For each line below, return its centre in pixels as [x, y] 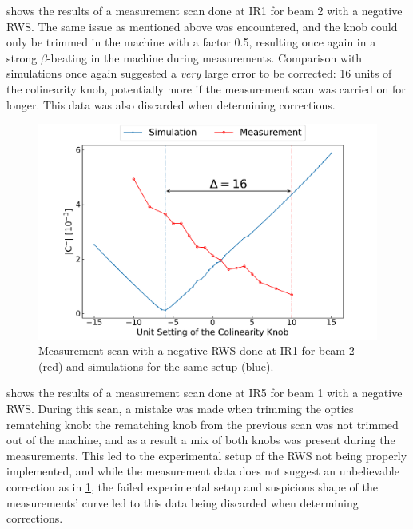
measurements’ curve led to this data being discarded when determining [183, 502]
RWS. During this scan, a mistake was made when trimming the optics [180, 409]
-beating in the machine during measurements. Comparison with [205, 57]
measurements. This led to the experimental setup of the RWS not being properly [207, 455]
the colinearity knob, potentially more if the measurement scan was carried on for [206, 88]
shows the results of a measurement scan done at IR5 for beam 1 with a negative [205, 393]
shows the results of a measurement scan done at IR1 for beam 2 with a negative [205, 10]
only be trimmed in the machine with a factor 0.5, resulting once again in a [191, 42]
